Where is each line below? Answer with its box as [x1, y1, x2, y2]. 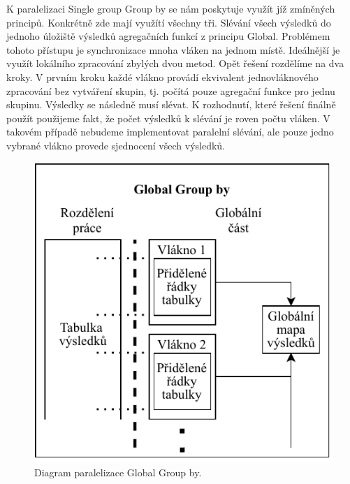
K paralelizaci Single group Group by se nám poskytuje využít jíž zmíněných [6, 1, 335, 15]
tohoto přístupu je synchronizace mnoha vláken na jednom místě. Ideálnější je [6, 42, 340, 57]
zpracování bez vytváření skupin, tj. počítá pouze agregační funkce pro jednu [6, 83, 335, 98]
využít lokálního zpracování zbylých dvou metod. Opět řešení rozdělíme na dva [6, 56, 344, 71]
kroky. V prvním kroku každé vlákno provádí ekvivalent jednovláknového [6, 69, 319, 84]
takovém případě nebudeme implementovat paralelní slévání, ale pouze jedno [6, 124, 334, 139]
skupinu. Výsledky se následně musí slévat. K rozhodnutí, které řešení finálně [6, 97, 336, 112]
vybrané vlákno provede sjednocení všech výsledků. [6, 138, 225, 152]
